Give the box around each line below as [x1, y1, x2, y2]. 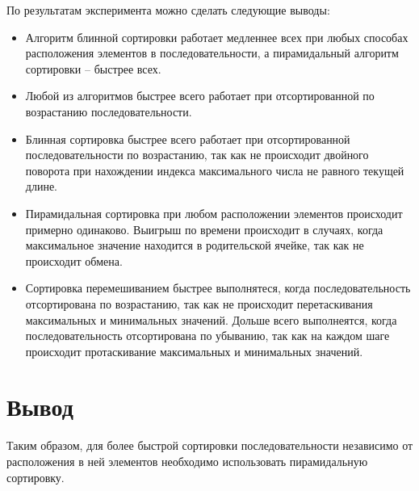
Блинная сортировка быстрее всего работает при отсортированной [25, 130, 350, 147]
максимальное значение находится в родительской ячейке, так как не [25, 237, 364, 254]
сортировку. [6, 468, 65, 485]
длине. [25, 178, 57, 195]
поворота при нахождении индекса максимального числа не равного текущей [25, 162, 404, 178]
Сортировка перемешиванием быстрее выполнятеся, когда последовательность [25, 279, 411, 296]
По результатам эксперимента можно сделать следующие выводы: [6, 2, 330, 18]
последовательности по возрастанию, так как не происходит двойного [25, 146, 369, 163]
